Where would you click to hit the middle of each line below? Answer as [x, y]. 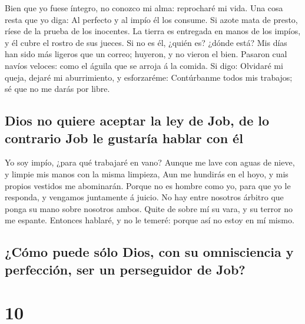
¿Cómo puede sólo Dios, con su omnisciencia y [149, 252]
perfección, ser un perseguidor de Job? [125, 269]
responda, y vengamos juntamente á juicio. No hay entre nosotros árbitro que [144, 197]
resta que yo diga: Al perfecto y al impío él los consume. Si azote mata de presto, [151, 19]
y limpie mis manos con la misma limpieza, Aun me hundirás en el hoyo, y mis [147, 173]
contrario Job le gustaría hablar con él [124, 138]
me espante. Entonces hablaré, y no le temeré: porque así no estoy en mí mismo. [150, 220]
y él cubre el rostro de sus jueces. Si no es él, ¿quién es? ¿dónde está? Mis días [146, 42]
